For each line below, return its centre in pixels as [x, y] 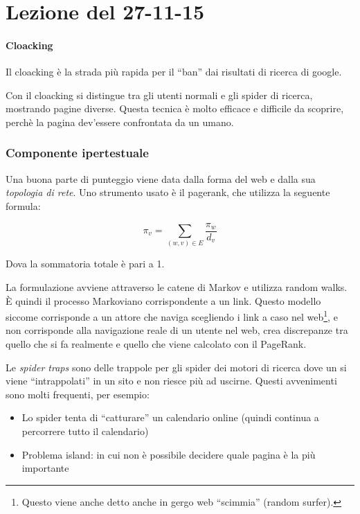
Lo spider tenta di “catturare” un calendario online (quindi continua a [170, 417]
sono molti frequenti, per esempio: [78, 394]
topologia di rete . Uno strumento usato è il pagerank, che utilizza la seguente [168, 192]
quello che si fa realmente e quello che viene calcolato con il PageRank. [156, 343]
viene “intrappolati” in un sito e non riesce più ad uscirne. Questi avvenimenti [171, 381]
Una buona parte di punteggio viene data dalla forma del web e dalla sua [161, 178]
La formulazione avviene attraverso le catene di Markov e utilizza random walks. [177, 286]
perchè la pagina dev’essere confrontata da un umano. [120, 122]
